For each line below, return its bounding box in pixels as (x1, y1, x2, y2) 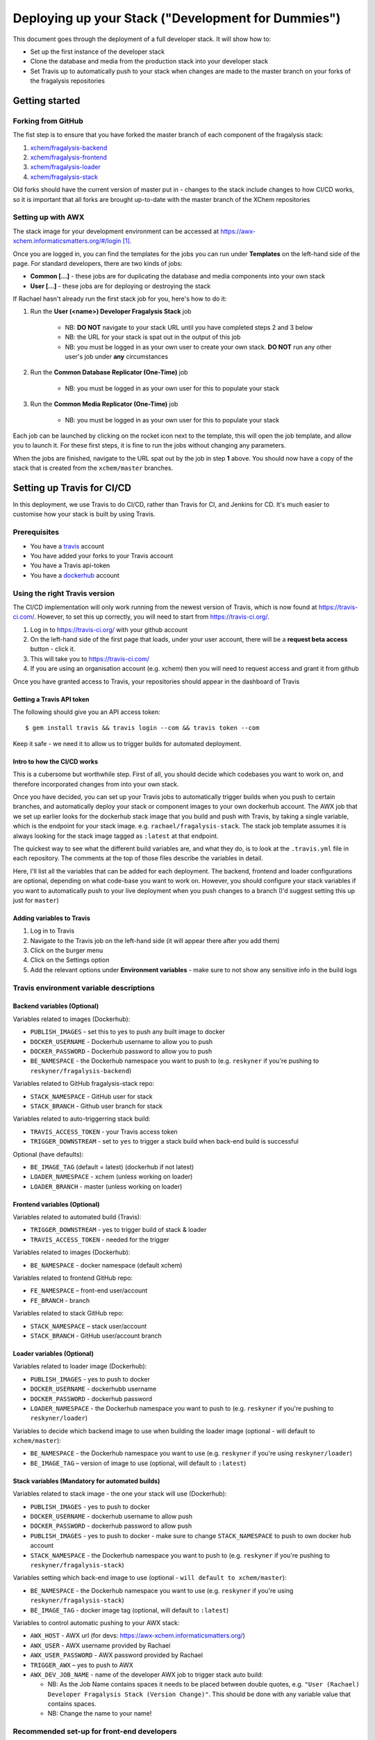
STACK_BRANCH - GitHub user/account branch (30, 1331, 162, 1340)
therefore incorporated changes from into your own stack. (12, 780, 179, 788)
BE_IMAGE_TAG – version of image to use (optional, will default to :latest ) (30, 1459, 247, 1467)
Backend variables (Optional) (12, 1002, 99, 1011)
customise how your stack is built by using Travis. (12, 510, 156, 519)
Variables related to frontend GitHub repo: (12, 1274, 133, 1282)
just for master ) (12, 896, 59, 904)
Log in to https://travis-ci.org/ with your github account (30, 625, 187, 633)
